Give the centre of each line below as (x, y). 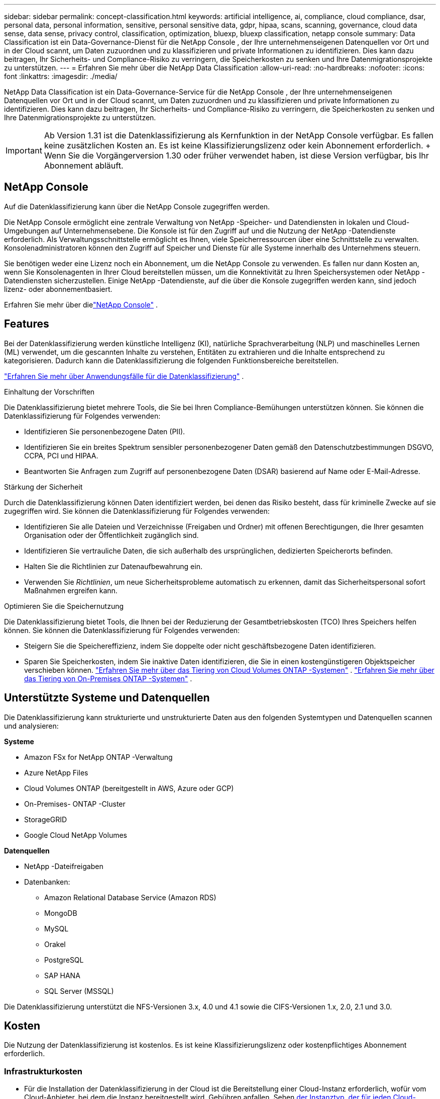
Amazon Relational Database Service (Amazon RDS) (130, 897)
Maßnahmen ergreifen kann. (71, 590)
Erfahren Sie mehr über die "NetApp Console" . (81, 304)
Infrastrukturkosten (43, 1071)
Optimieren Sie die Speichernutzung (64, 606)
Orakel (55, 944)
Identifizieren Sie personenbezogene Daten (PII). (105, 431)
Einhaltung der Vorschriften (49, 391)
